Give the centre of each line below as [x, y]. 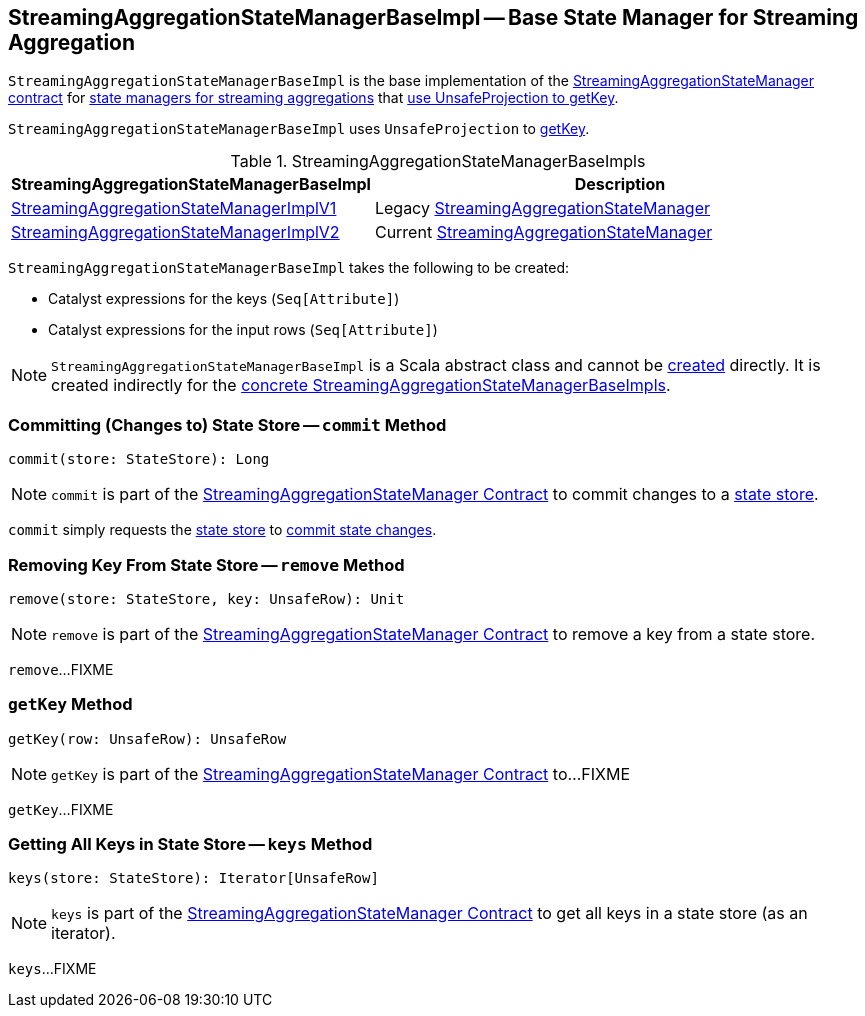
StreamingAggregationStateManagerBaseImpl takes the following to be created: [289, 268]
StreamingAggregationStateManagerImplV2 [175, 232]
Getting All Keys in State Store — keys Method [190, 844]
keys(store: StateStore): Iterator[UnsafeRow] [193, 878]
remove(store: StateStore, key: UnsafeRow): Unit [206, 598]
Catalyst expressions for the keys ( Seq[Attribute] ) [224, 299]
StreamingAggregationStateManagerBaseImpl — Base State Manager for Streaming [433, 17]
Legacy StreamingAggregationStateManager [542, 208]
